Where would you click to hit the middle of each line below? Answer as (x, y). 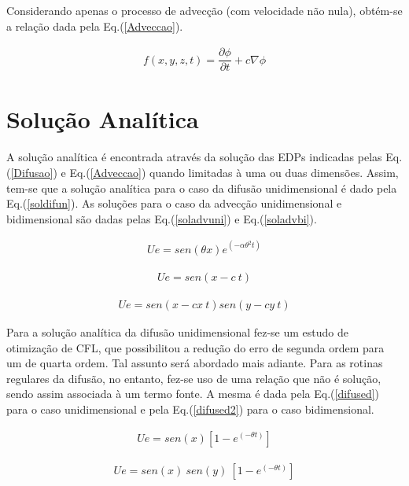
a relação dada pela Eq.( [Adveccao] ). (95, 26)
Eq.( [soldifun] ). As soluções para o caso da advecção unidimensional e (174, 203)
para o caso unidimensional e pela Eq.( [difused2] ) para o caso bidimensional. (190, 409)
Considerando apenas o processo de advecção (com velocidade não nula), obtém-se (204, 10)
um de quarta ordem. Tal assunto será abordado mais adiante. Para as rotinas (195, 363)
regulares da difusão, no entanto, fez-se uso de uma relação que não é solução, (194, 378)
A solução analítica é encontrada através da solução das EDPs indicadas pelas (194, 157)
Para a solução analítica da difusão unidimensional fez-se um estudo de (178, 331)
